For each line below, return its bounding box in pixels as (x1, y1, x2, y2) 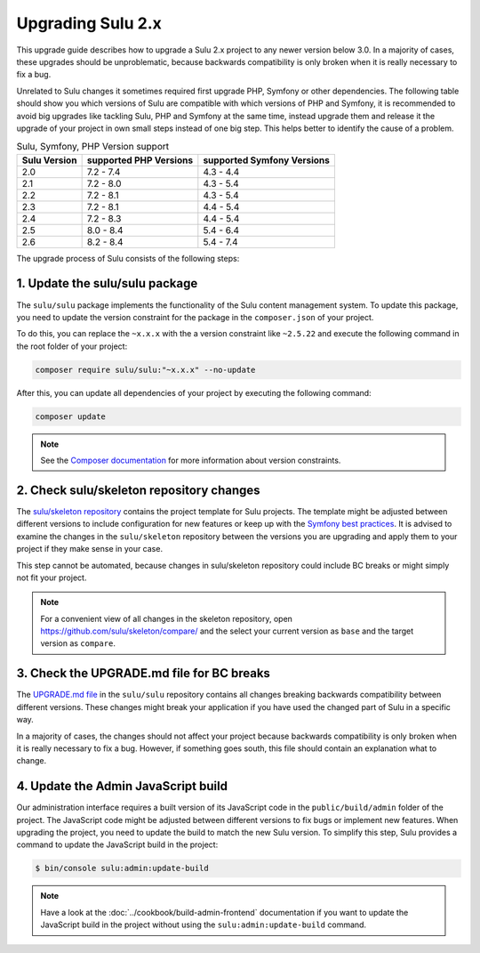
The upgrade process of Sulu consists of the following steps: (16, 253, 240, 263)
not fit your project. (16, 572, 87, 583)
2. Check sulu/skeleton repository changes (16, 482, 261, 497)
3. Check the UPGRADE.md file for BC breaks (16, 666, 271, 681)
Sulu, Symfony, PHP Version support (16, 141, 169, 153)
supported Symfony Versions (203, 154, 331, 166)
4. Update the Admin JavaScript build (16, 779, 228, 794)
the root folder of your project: (16, 341, 128, 351)
